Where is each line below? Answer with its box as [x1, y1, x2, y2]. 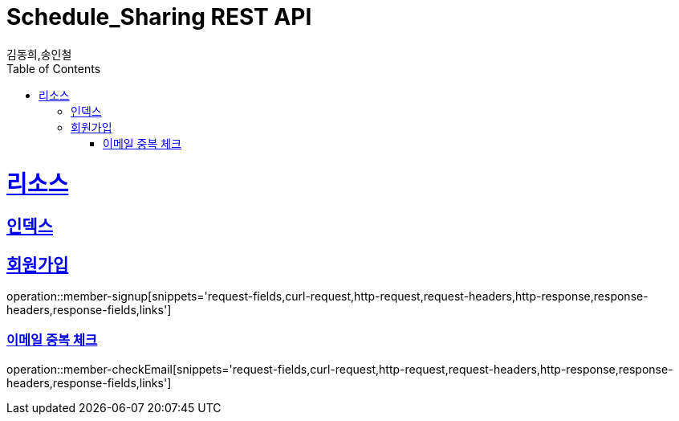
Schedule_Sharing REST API [6, 3, 312, 31]
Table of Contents [6, 61, 101, 76]
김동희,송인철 [6, 47, 72, 61]
